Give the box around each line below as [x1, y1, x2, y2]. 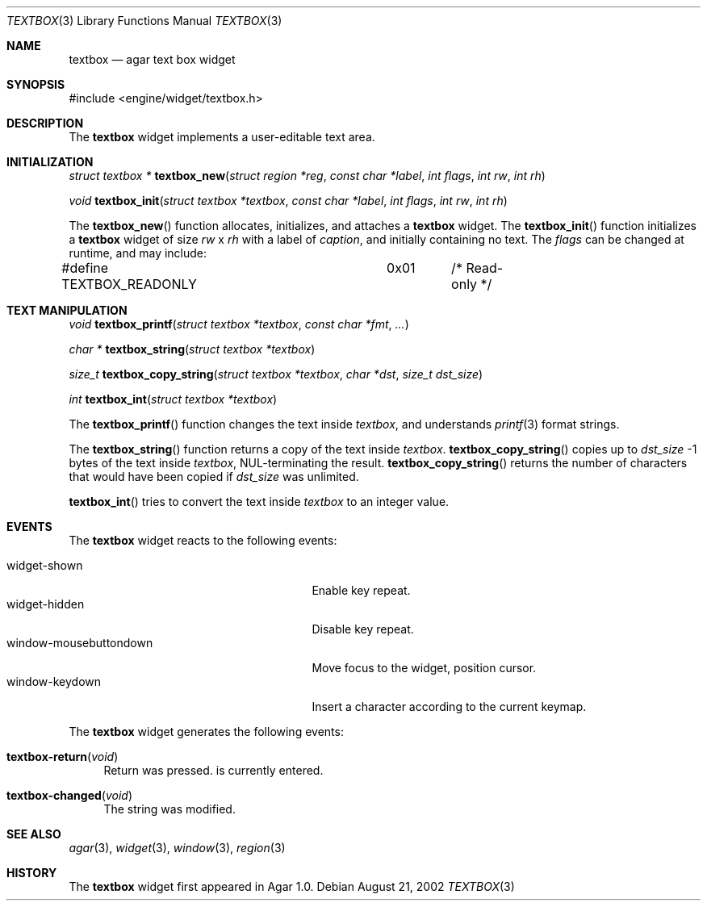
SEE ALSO [6, 827, 61, 841]
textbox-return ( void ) [6, 750, 119, 763]
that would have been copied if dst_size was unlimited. [69, 470, 359, 483]
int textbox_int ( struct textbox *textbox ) [69, 392, 278, 406]
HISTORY [6, 866, 57, 880]
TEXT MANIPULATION [6, 303, 128, 317]
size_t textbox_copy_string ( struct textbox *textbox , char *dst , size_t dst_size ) [69, 367, 483, 381]
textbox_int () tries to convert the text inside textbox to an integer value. [69, 495, 450, 508]
